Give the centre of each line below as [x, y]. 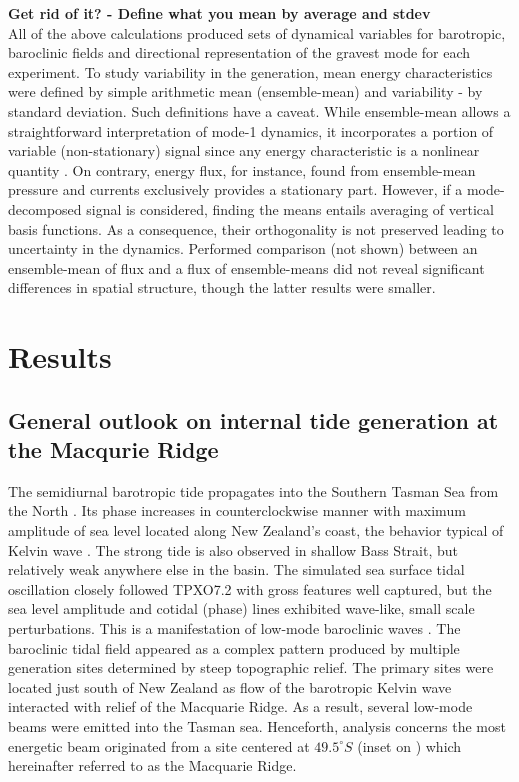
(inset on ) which [409, 745]
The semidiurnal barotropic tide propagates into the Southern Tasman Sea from [253, 490]
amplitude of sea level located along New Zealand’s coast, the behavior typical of [256, 530]
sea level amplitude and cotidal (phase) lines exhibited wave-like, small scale [241, 608]
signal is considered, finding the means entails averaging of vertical [290, 208]
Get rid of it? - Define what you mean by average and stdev [219, 13]
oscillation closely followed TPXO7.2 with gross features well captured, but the [250, 588]
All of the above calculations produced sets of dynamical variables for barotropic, [257, 32]
